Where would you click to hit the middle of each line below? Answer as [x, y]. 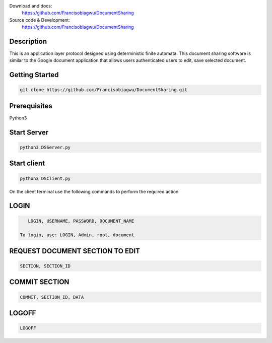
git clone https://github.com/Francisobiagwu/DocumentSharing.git [104, 90]
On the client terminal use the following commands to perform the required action [94, 191]
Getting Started [34, 75]
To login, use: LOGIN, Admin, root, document [77, 235]
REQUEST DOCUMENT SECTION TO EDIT [75, 251]
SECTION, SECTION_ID [45, 266]
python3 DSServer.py [45, 147]
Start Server [29, 132]
